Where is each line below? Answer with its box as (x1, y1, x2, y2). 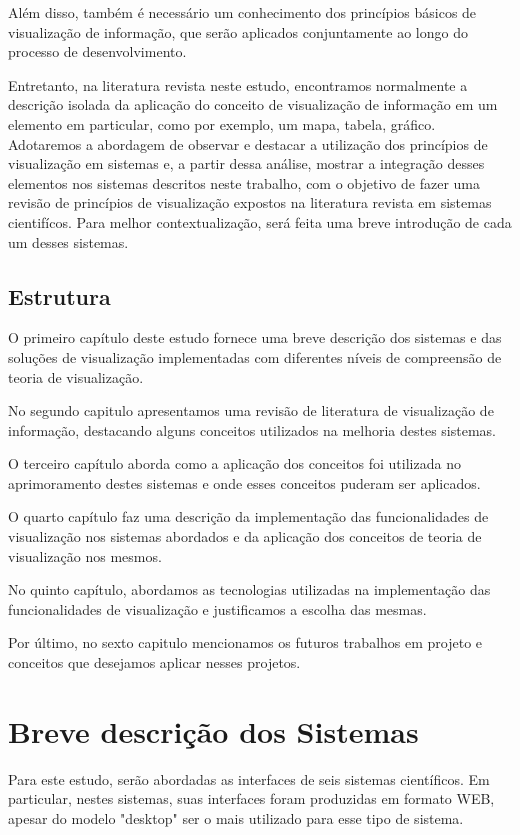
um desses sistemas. (8, 231, 129, 252)
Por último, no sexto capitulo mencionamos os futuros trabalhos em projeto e (8, 632, 483, 653)
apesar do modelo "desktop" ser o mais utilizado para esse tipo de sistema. (8, 807, 464, 828)
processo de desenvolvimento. (8, 41, 187, 62)
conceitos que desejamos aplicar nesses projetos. (8, 652, 301, 673)
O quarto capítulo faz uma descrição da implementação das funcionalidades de (8, 506, 489, 527)
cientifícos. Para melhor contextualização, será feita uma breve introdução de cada (8, 211, 512, 232)
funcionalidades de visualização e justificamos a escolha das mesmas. (8, 598, 427, 619)
